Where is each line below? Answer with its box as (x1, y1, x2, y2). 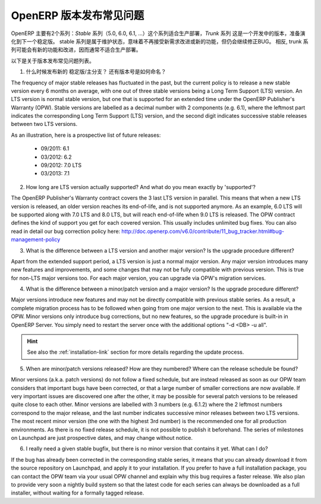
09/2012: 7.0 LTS (40, 162, 82, 169)
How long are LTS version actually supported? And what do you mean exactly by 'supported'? (26, 183, 256, 190)
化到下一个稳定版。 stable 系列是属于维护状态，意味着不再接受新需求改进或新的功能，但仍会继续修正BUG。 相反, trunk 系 (11, 37, 309, 45)
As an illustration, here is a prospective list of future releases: (11, 131, 161, 138)
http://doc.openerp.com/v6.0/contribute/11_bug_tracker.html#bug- (121, 228, 285, 235)
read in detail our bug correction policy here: (11, 228, 121, 235)
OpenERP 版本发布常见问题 (11, 9, 144, 22)
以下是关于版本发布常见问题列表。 (11, 57, 95, 64)
